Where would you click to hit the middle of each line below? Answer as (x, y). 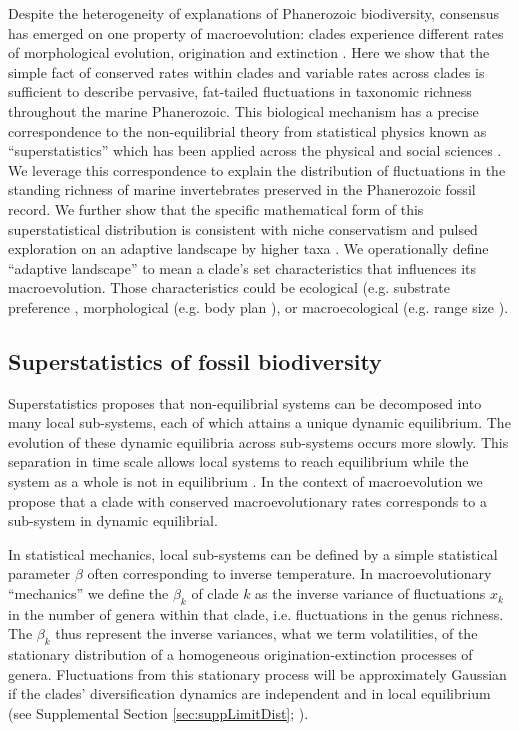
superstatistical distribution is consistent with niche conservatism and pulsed (243, 228)
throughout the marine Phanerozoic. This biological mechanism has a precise (243, 110)
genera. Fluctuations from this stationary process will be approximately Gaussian (257, 673)
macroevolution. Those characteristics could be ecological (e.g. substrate (229, 287)
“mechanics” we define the (88, 593)
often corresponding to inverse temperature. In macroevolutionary (289, 573)
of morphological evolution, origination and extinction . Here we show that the (249, 52)
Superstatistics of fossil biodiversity (195, 360)
